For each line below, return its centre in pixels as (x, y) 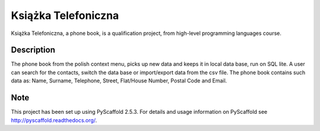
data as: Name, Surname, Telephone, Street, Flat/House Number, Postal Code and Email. (119, 81)
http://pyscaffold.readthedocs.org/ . (54, 120)
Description (33, 50)
